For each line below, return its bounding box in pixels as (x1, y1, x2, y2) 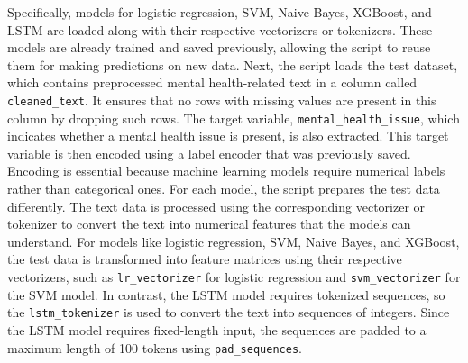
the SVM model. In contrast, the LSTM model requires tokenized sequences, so (7, 285, 445, 304)
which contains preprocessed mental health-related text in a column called (7, 73, 418, 92)
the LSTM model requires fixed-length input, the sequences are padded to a (7, 320, 427, 339)
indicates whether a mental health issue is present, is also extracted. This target (7, 126, 449, 145)
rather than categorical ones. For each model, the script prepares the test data (7, 179, 440, 198)
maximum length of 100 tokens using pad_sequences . (7, 338, 302, 357)
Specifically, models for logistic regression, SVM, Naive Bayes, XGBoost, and (7, 3, 432, 21)
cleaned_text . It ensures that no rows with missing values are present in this (7, 90, 436, 109)
